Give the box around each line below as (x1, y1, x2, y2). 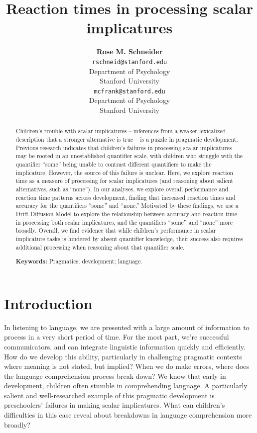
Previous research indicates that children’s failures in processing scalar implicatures (15, 143, 232, 152)
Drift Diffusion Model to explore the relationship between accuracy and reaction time (15, 209, 238, 218)
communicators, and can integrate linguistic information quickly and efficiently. (4, 341, 246, 351)
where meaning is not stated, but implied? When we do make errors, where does (4, 361, 250, 371)
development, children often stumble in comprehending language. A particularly (4, 380, 248, 391)
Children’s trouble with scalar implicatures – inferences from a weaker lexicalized (15, 127, 226, 135)
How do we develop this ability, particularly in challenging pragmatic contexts (4, 351, 242, 361)
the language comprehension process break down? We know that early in (4, 370, 226, 381)
